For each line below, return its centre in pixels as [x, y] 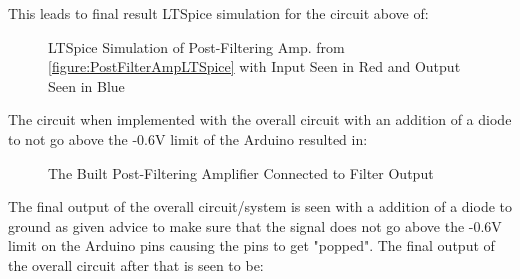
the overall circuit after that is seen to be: [136, 264]
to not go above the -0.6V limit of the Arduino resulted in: [188, 138]
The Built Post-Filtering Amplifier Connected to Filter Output [241, 172]
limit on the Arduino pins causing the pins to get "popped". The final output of [251, 245]
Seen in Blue [86, 85]
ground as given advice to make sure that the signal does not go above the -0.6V [255, 225]
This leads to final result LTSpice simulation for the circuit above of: [218, 13]
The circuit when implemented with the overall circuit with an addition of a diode [260, 119]
